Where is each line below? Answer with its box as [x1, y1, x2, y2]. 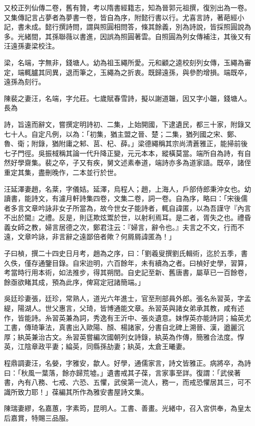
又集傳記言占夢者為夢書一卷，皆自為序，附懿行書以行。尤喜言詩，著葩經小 [4, 12, 244, 22]
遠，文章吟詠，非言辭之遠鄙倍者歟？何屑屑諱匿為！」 [4, 231, 176, 242]
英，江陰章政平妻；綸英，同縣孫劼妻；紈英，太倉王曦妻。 [4, 341, 189, 351]
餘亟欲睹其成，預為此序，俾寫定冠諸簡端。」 [4, 276, 145, 287]
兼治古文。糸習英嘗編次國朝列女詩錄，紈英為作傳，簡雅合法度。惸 [31, 331, 244, 342]
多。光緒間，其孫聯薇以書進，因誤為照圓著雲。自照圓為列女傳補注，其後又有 [4, 31, 251, 41]
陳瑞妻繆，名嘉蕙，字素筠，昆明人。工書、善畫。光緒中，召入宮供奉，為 [4, 403, 237, 413]
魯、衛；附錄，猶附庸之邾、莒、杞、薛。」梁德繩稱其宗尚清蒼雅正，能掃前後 [4, 138, 248, 149]
